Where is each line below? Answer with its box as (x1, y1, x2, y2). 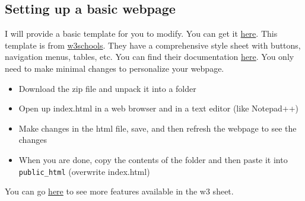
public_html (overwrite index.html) (18, 165, 150, 177)
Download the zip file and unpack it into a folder (18, 82, 196, 94)
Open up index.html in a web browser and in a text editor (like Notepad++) (18, 102, 298, 114)
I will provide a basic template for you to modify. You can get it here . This (5, 27, 278, 40)
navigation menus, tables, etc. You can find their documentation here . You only (5, 50, 294, 63)
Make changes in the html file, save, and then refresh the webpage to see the (18, 122, 297, 134)
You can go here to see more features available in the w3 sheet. (5, 185, 234, 197)
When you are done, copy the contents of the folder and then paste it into (18, 153, 288, 165)
